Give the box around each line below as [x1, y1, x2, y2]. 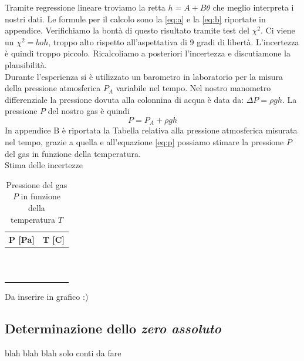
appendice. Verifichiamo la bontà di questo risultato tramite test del [5, 24, 249, 36]
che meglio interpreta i [212, 1, 294, 13]
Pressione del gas [6, 178, 67, 190]
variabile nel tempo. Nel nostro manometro [116, 82, 271, 94]
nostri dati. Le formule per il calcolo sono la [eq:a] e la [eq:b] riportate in [5, 12, 266, 25]
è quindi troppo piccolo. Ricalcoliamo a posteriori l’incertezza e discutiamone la [5, 47, 291, 59]
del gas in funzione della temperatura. [5, 147, 141, 159]
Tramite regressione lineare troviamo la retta [5, 1, 165, 13]
